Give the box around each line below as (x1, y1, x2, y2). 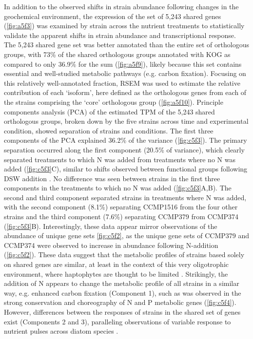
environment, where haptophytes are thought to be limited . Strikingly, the (4, 268, 228, 279)
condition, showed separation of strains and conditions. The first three (4, 125, 214, 135)
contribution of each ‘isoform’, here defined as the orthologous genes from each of (4, 87, 247, 97)
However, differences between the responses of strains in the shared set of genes (4, 307, 241, 317)
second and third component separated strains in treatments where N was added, (4, 192, 247, 202)
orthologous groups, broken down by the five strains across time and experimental (4, 116, 249, 126)
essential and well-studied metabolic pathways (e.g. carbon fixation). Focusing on (4, 68, 246, 78)
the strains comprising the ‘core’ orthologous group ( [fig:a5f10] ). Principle (4, 96, 223, 107)
